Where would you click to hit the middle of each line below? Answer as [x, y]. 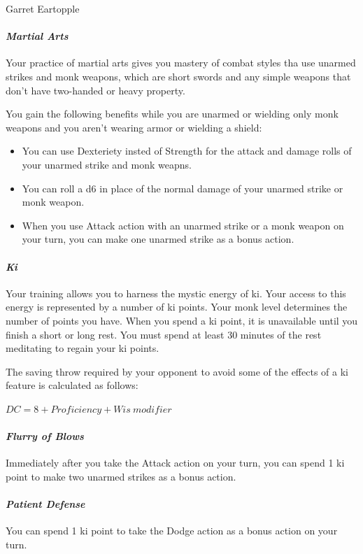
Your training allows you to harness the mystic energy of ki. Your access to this [176, 293]
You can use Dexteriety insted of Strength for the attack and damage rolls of [187, 151]
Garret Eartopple [43, 8]
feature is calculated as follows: [72, 385]
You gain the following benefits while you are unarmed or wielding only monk [172, 114]
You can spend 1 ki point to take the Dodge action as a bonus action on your [172, 531]
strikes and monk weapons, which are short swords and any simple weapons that [178, 76]
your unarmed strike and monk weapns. [107, 164]
